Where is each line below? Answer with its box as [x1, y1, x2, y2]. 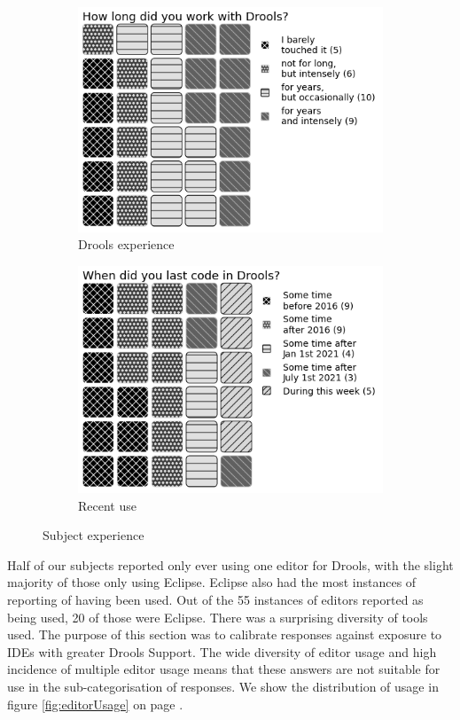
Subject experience [43, 526, 144, 544]
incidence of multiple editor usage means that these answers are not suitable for [7, 660, 441, 678]
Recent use [78, 496, 136, 514]
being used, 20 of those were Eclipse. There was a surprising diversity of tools [7, 607, 428, 626]
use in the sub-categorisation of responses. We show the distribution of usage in [7, 677, 439, 695]
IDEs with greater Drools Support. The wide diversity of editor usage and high [7, 642, 437, 661]
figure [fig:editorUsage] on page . [7, 694, 183, 713]
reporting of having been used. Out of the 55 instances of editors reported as [7, 591, 424, 608]
